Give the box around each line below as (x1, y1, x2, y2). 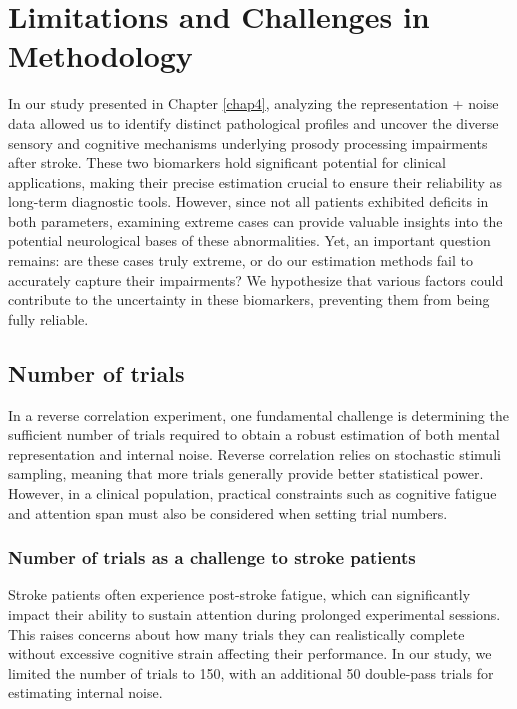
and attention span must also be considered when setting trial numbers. (8, 502, 448, 523)
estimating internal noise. (8, 682, 163, 703)
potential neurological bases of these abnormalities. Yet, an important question (8, 230, 491, 251)
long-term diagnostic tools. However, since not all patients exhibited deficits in (8, 191, 489, 212)
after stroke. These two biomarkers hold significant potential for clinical (8, 152, 447, 173)
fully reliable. (8, 308, 89, 329)
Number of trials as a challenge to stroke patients (8, 545, 416, 570)
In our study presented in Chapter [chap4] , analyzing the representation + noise (8, 93, 499, 114)
